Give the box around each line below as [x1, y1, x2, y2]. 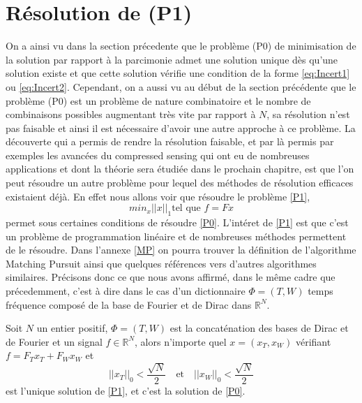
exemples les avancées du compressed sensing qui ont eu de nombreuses [6, 147, 310, 162]
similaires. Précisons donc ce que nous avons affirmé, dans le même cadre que [6, 270, 335, 284]
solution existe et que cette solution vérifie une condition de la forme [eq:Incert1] [6, 66, 350, 80]
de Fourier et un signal [6, 334, 103, 349]
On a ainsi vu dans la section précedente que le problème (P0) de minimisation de [6, 38, 356, 53]
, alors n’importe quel [135, 334, 227, 349]
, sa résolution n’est [266, 107, 350, 122]
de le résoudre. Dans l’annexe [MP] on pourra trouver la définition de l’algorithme [6, 242, 356, 257]
